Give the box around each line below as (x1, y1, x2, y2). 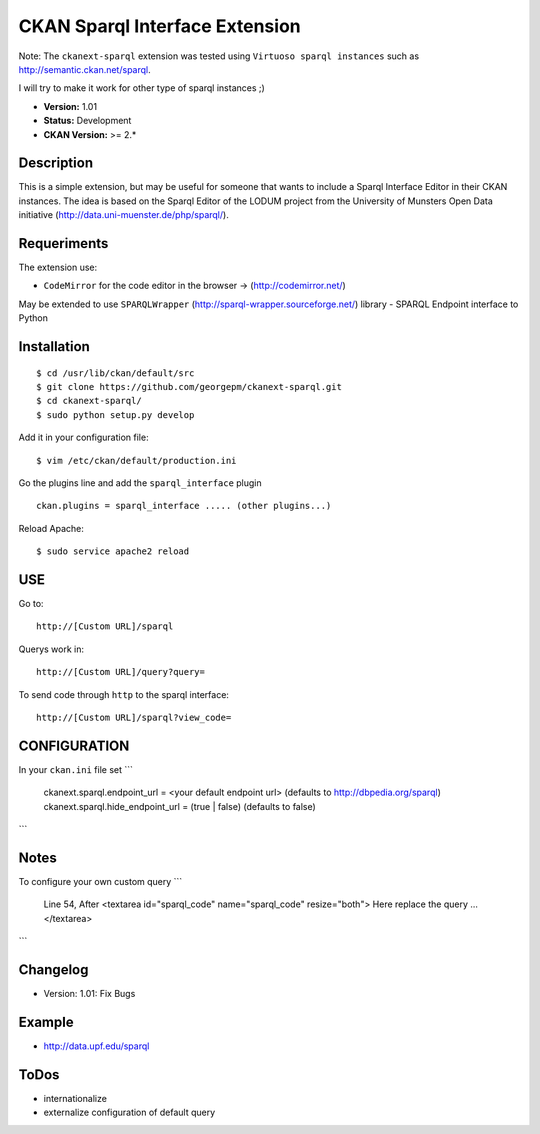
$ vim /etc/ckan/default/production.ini (36, 455, 237, 466)
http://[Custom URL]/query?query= (36, 666, 205, 678)
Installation (18, 338, 90, 355)
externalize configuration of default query (43, 1106, 216, 1119)
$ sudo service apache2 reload (36, 546, 190, 557)
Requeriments (18, 235, 109, 252)
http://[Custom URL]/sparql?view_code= (36, 712, 232, 724)
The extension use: (18, 261, 98, 274)
